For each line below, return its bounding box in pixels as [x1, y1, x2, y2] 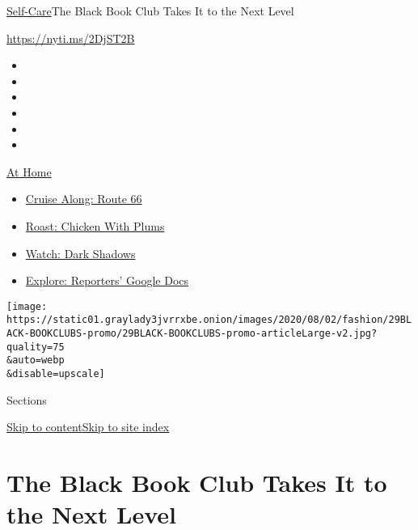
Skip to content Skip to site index [6, 418, 170, 435]
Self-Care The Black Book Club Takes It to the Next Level [6, 2, 294, 19]
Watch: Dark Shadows [25, 244, 136, 261]
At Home [6, 163, 52, 180]
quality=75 [6, 341, 65, 353]
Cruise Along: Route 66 [25, 190, 142, 207]
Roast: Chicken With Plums [25, 217, 165, 234]
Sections [6, 391, 47, 408]
